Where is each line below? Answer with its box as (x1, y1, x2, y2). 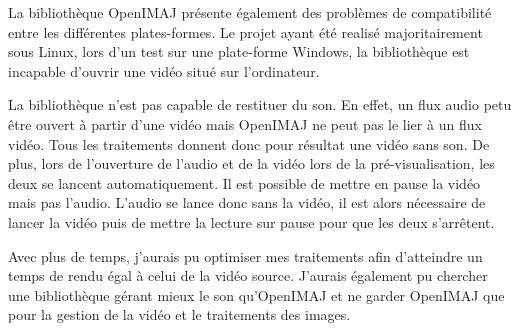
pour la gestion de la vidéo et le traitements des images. (8, 304, 351, 325)
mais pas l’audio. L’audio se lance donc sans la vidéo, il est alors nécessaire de (8, 192, 486, 213)
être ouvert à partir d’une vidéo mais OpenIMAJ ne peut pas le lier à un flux (8, 113, 482, 134)
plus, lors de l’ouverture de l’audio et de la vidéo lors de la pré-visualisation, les (8, 153, 495, 174)
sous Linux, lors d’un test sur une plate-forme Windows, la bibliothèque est (8, 41, 470, 62)
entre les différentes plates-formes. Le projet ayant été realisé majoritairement (8, 21, 483, 42)
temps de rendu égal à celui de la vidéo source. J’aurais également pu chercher (8, 265, 488, 286)
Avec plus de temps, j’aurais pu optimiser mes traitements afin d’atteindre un (8, 245, 483, 266)
